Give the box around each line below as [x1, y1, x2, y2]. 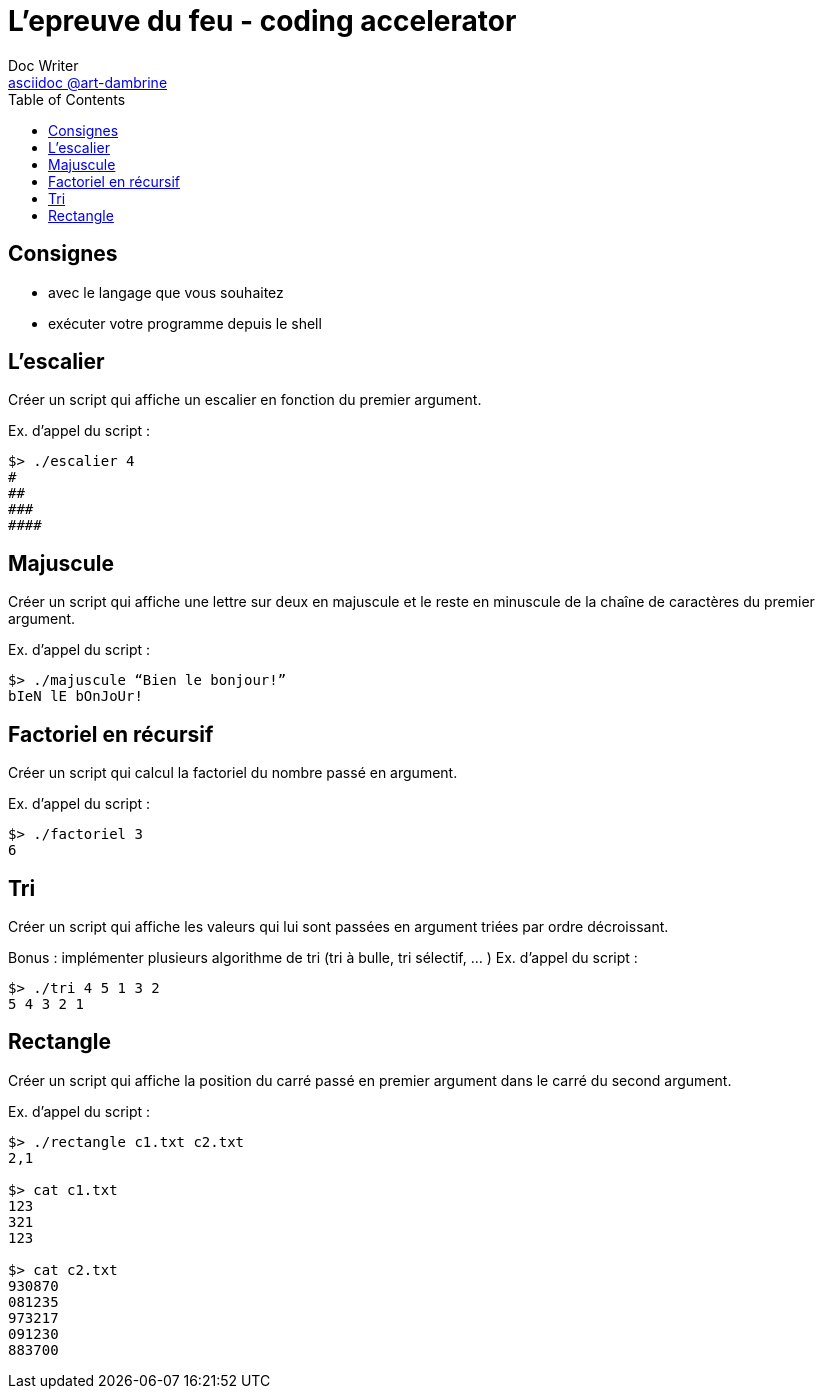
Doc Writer [8, 56, 79, 74]
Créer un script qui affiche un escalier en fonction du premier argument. [8, 391, 482, 409]
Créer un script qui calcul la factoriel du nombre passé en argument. [8, 764, 458, 782]
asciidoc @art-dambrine [8, 73, 168, 91]
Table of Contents [8, 90, 126, 108]
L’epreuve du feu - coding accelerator [8, 4, 517, 38]
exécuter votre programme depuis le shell [48, 314, 322, 332]
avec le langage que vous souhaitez [48, 283, 284, 301]
